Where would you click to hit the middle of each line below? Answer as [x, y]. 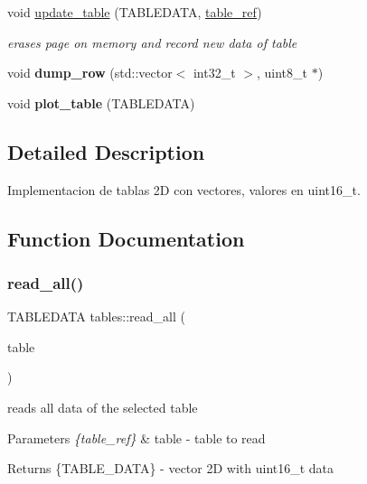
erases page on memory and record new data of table [152, 42]
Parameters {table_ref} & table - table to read [136, 437]
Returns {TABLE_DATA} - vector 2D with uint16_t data [171, 468]
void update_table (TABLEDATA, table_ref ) [135, 12]
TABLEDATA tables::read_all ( [96, 316]
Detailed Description [106, 151]
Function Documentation [126, 238]
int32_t [214, 73]
